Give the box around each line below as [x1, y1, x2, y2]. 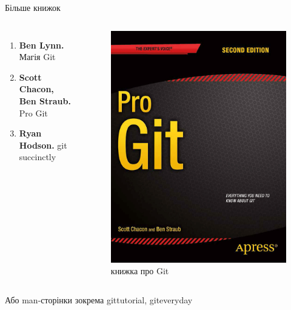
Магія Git [19, 50, 56, 63]
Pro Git [19, 106, 48, 119]
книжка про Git [110, 265, 169, 277]
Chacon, [19, 83, 54, 95]
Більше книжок [5, 1, 61, 13]
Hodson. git [19, 138, 67, 151]
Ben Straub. [19, 94, 71, 107]
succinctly [19, 150, 56, 163]
